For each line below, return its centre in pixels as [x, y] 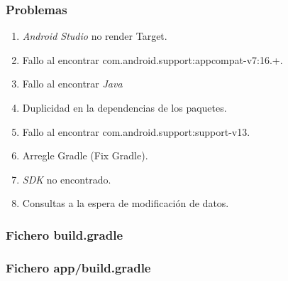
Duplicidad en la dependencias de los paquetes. [124, 107]
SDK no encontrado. [67, 179]
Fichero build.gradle [65, 234]
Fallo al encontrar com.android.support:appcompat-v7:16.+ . [153, 59]
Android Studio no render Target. [95, 36]
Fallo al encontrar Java [72, 84]
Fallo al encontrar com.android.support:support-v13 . [136, 131]
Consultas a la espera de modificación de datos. [126, 203]
